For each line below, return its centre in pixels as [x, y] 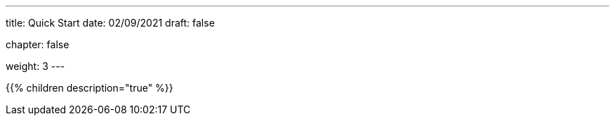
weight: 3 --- [35, 66]
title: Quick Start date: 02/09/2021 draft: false [110, 23]
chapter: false [38, 44]
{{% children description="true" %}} [90, 88]
